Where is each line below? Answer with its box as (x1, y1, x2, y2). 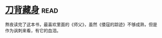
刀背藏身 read (5, 4, 59, 16)
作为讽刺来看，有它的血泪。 (5, 27, 61, 33)
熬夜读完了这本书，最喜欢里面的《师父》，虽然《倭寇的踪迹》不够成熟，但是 (5, 21, 158, 27)
